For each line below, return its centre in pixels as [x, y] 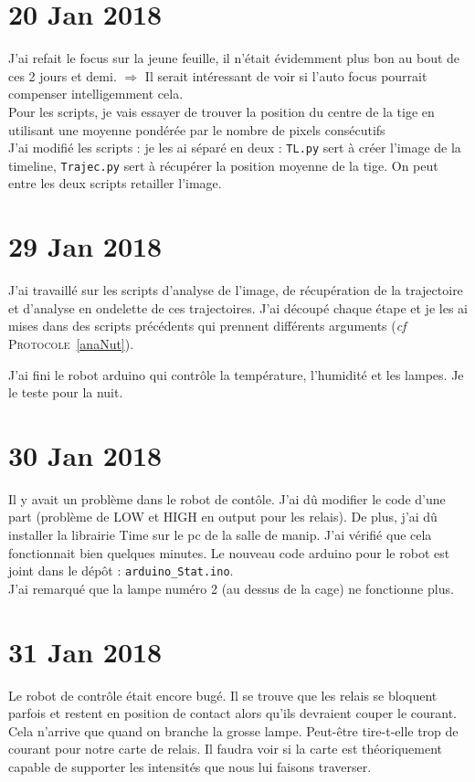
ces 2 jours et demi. [63, 75]
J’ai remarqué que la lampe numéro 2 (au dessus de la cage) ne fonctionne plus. [231, 588]
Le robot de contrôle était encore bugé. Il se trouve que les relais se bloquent [223, 695]
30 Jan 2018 [85, 454]
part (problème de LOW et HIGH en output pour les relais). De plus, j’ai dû [223, 517]
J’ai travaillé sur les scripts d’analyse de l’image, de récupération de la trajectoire [236, 290]
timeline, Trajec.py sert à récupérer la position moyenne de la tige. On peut [223, 165]
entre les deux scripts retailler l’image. [115, 183]
